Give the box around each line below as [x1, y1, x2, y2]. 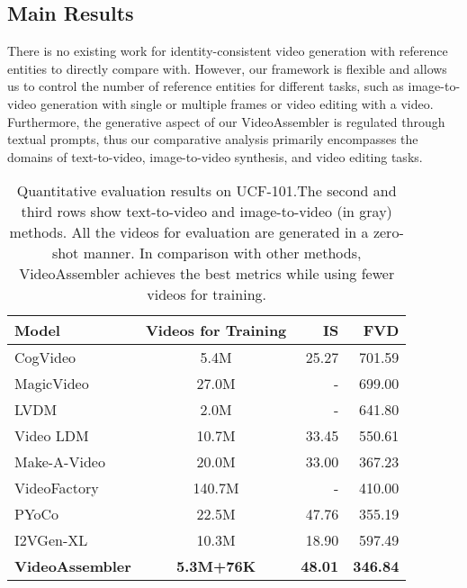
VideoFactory [14, 477, 99, 499]
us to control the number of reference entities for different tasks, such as [7, 77, 404, 95]
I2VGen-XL [14, 529, 88, 551]
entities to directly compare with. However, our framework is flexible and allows [7, 59, 447, 77]
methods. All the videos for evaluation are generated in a [9, 222, 369, 243]
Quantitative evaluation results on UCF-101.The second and [16, 180, 397, 202]
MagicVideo [14, 373, 89, 394]
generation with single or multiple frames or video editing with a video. [40, 94, 434, 113]
